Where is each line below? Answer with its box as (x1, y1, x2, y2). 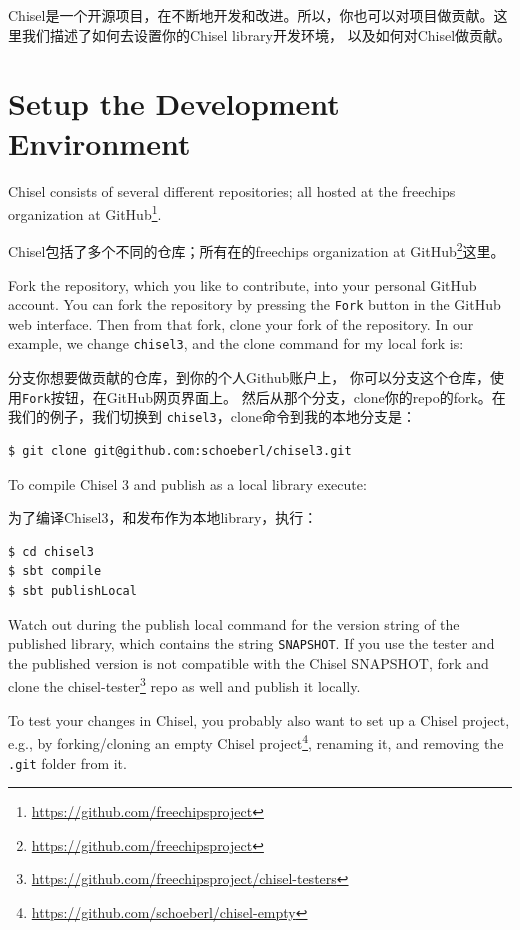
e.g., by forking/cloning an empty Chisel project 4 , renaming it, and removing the (8, 730, 504, 753)
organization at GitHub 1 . (8, 201, 162, 224)
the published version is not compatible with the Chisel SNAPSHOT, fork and (8, 652, 489, 673)
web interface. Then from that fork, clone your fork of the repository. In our (8, 313, 474, 334)
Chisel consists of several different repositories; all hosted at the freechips (8, 180, 456, 201)
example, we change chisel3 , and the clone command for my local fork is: (8, 333, 464, 354)
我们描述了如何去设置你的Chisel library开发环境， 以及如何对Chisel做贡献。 (21, 24, 512, 45)
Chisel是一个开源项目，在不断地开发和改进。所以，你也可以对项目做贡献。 (8, 5, 494, 25)
